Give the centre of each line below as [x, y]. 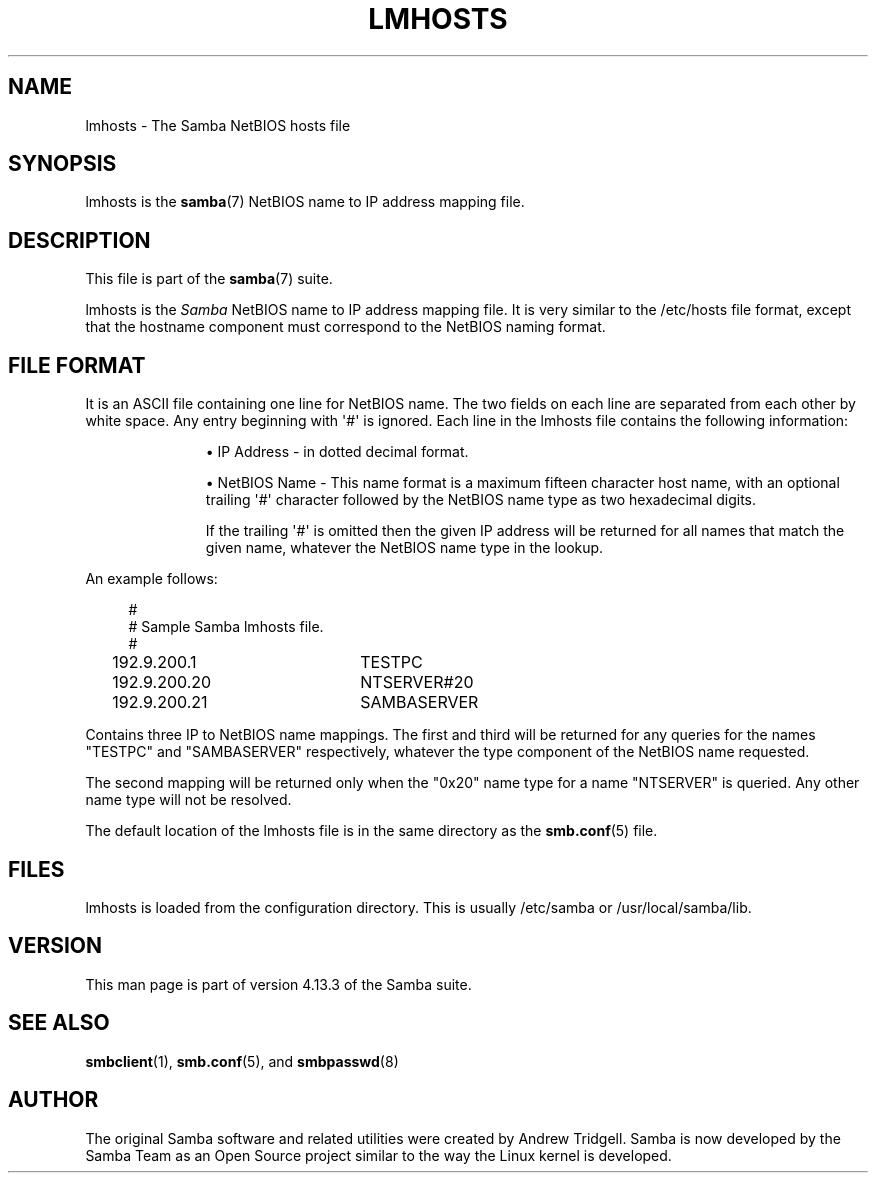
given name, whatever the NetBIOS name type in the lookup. [404, 548]
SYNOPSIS [62, 164]
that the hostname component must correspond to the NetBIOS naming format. [345, 327]
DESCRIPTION [79, 240]
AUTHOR [53, 1100]
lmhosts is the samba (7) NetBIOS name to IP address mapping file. [305, 202]
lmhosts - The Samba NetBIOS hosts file [218, 125]
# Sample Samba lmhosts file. [226, 627]
